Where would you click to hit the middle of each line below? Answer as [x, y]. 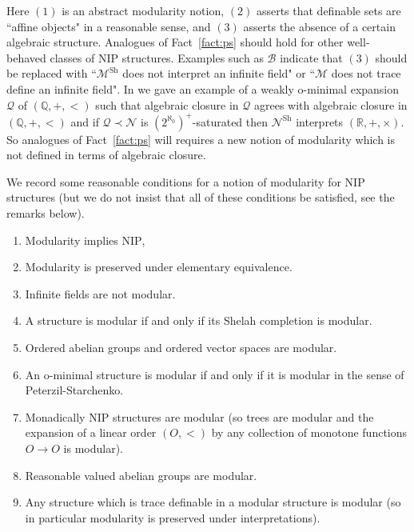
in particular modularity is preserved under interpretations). [173, 517]
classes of [72, 57]
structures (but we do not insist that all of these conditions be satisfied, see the [201, 197]
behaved [26, 57]
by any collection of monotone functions [309, 432]
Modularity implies [72, 240]
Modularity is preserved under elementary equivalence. [159, 267]
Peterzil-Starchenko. [74, 390]
